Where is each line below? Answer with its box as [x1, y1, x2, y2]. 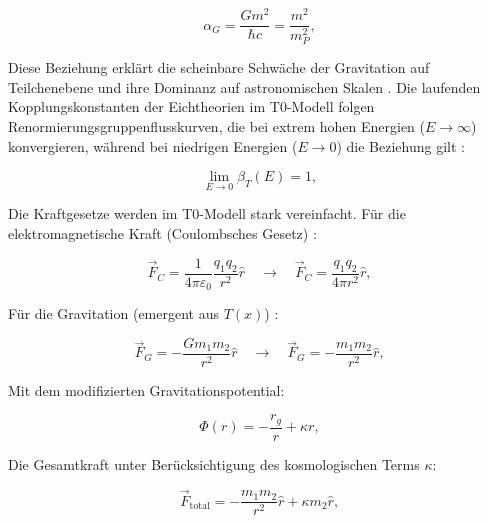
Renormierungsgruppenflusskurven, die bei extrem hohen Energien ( [8, 116, 426, 136]
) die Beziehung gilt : [336, 135, 465, 156]
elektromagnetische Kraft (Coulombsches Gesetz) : [8, 223, 317, 243]
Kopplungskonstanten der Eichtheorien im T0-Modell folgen [8, 96, 375, 117]
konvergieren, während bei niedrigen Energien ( [8, 135, 298, 156]
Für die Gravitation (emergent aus [8, 303, 219, 324]
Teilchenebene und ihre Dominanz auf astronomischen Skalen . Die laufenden [8, 76, 481, 97]
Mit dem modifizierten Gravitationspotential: [8, 379, 285, 400]
